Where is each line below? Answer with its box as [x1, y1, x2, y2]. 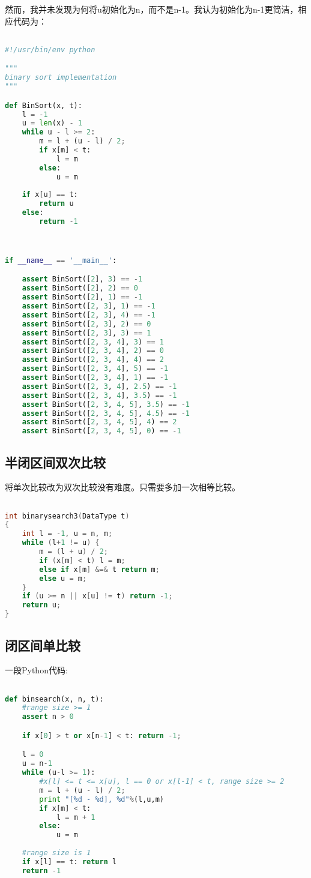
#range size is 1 [22, 849, 91, 857]
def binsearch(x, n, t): [5, 694, 104, 703]
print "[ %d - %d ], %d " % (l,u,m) [39, 795, 164, 804]
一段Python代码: [5, 664, 68, 676]
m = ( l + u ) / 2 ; [39, 547, 108, 556]
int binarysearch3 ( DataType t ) [5, 511, 130, 520]
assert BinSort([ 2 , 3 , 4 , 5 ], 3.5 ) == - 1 [22, 400, 190, 409]
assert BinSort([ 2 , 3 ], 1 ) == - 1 [22, 302, 155, 311]
